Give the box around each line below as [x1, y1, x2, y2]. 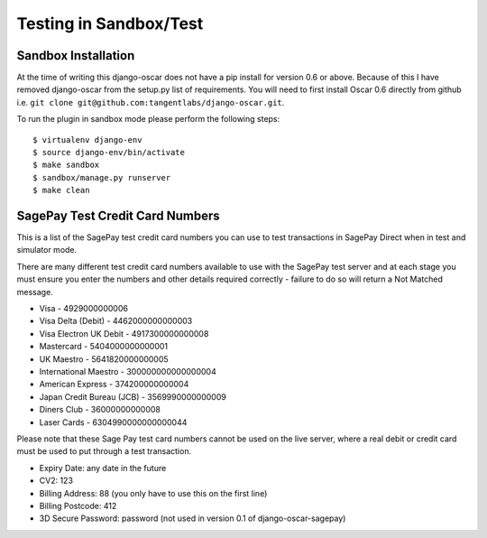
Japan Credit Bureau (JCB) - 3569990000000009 [39, 391, 227, 402]
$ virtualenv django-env [32, 134, 142, 144]
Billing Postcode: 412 [39, 500, 117, 511]
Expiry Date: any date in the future [39, 462, 167, 473]
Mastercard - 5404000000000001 [39, 341, 169, 352]
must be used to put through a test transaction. [16, 446, 192, 457]
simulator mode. [16, 245, 78, 255]
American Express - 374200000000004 [39, 379, 189, 390]
